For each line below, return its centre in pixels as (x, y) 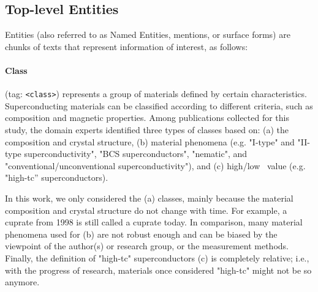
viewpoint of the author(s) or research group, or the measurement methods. (147, 246)
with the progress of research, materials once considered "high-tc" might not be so (158, 270)
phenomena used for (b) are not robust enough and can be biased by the (141, 234)
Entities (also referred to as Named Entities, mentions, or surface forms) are (148, 35)
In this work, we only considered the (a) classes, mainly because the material (149, 198)
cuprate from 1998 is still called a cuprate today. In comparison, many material (154, 222)
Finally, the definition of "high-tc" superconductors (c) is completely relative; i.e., (157, 257)
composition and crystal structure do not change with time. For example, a (146, 210)
